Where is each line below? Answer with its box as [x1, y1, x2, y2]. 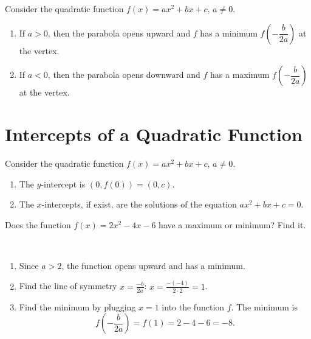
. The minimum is [231, 300, 298, 313]
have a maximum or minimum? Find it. [159, 218, 306, 231]
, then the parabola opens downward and [47, 68, 200, 81]
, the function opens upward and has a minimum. [61, 259, 245, 271]
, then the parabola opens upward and [47, 26, 191, 39]
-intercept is [41, 177, 86, 190]
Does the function [5, 218, 71, 231]
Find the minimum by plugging [19, 300, 136, 313]
